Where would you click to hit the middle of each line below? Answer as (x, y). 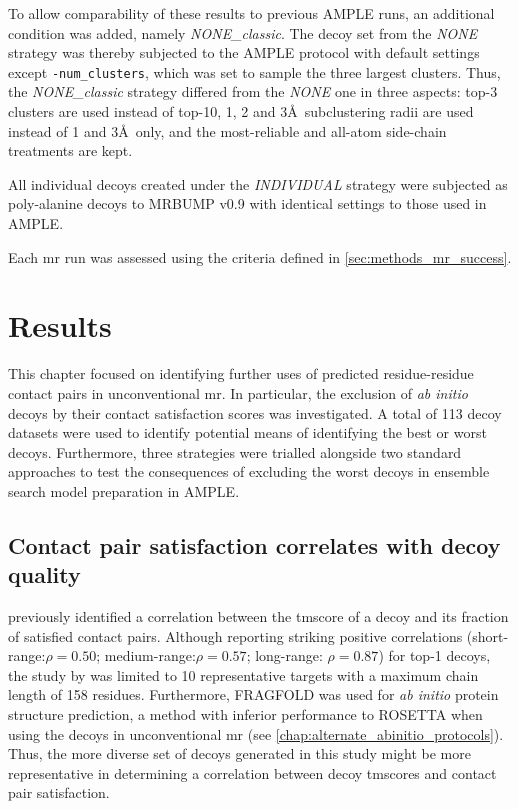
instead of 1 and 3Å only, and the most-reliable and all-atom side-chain (227, 130)
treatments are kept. (70, 150)
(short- (487, 635)
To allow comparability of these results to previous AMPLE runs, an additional (251, 13)
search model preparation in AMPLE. (124, 490)
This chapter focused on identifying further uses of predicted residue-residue (241, 373)
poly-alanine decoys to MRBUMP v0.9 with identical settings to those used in (247, 203)
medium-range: (150, 655)
